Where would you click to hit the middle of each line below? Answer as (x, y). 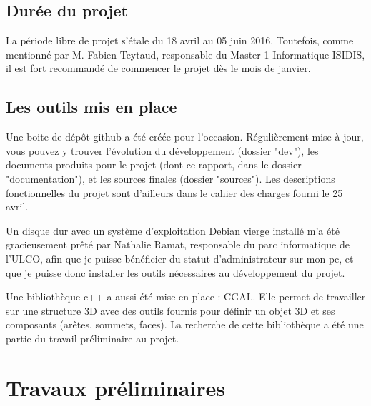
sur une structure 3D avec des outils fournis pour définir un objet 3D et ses (170, 310)
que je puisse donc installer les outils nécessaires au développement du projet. (175, 272)
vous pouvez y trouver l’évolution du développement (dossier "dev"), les (162, 150)
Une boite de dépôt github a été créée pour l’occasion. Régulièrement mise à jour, (185, 137)
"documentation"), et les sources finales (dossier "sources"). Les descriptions (170, 178)
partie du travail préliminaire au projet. (93, 338)
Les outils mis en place (91, 107)
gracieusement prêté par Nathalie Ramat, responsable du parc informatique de (178, 244)
